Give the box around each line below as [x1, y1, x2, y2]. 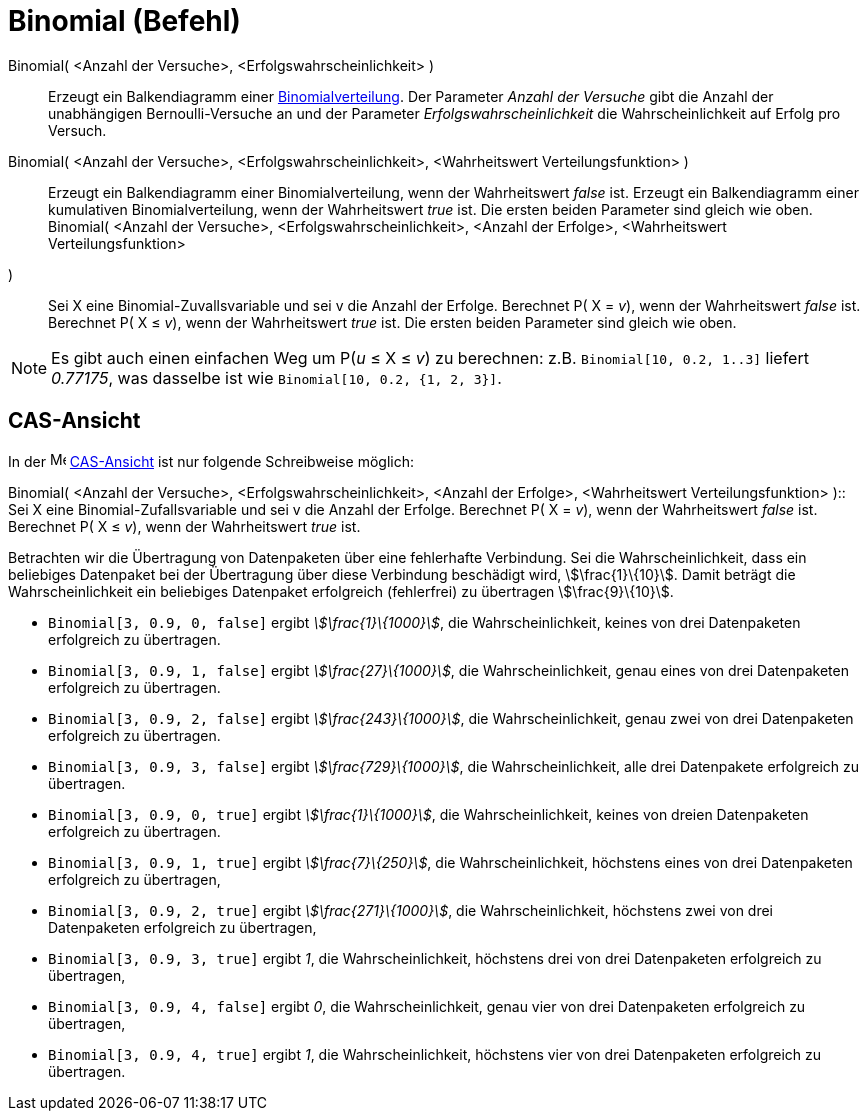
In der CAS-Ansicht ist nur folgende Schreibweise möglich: [8, 452, 414, 470]
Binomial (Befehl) [8, 4, 241, 38]
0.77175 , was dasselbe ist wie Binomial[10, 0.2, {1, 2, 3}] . [51, 367, 502, 388]
